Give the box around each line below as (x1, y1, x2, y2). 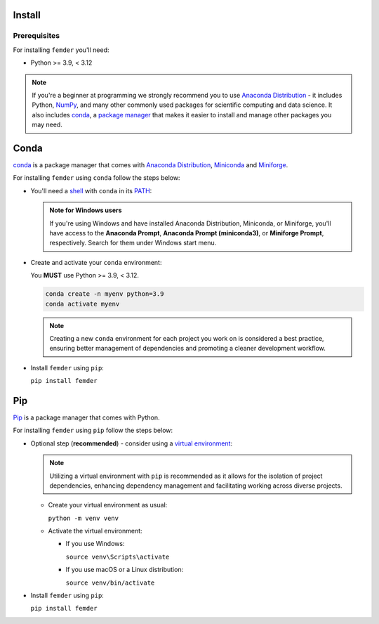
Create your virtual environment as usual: (48, 501, 168, 509)
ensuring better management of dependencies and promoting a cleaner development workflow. (49, 344, 326, 353)
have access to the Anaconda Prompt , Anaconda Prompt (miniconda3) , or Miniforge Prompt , (49, 228, 324, 237)
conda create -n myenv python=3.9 (45, 290, 164, 298)
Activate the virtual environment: (48, 527, 143, 535)
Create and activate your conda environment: (30, 258, 162, 266)
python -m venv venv (48, 514, 119, 522)
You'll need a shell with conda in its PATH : (30, 186, 152, 195)
